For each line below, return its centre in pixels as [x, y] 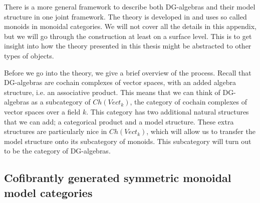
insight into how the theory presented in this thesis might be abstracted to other [128, 46]
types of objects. [29, 55]
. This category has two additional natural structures [168, 111]
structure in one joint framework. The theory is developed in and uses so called [125, 16]
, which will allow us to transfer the [201, 131]
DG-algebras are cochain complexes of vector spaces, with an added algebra [120, 82]
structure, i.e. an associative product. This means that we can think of [112, 92]
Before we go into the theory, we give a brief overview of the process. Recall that [128, 72]
